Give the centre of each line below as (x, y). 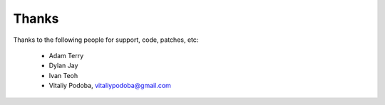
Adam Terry (66, 55)
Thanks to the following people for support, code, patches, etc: (106, 40)
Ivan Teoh (63, 75)
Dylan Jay (63, 66)
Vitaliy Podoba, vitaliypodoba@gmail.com (110, 86)
